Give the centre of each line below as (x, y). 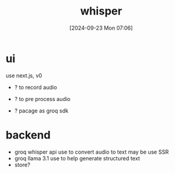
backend (28, 135)
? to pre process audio (42, 99)
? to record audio (36, 87)
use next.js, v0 (24, 75)
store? (22, 165)
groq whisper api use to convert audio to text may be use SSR (91, 152)
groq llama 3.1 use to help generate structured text (77, 158)
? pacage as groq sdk (41, 111)
